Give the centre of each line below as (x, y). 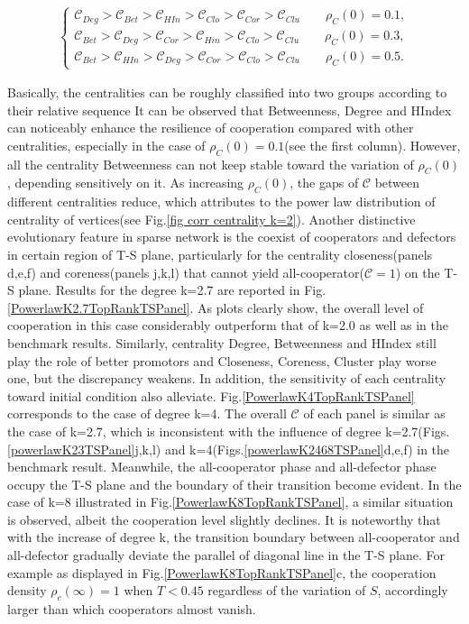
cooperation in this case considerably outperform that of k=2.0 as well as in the (228, 325)
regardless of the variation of (287, 590)
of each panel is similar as (374, 413)
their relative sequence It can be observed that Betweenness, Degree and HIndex (230, 110)
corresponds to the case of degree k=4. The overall (147, 413)
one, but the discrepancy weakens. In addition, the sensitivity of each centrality (227, 378)
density (27, 590)
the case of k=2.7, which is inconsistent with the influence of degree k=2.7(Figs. (229, 431)
